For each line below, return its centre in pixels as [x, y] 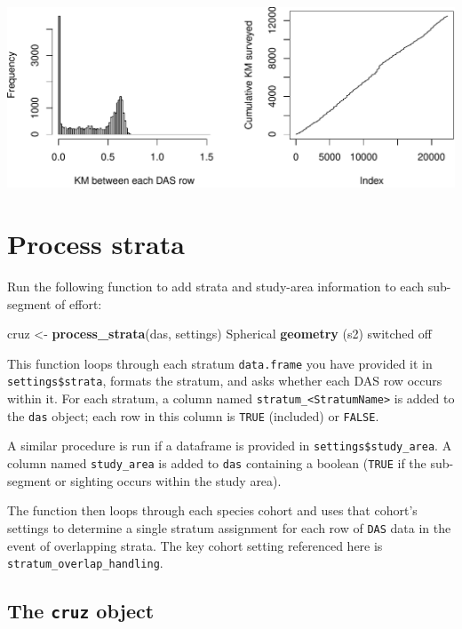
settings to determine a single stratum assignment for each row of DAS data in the [229, 527]
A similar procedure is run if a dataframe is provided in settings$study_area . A [230, 446]
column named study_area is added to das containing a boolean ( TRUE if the [217, 463]
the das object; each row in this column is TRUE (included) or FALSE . [193, 415]
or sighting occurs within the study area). [168, 480]
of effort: [79, 303]
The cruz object [81, 611]
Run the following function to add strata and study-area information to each [216, 286]
